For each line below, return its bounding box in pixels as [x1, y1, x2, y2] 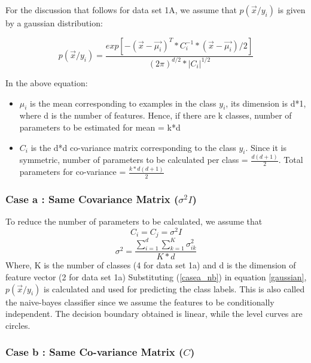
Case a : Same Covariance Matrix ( [5, 191, 179, 206]
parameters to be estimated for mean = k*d [19, 120, 181, 133]
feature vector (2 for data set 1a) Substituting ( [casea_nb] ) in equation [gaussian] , [5, 270, 307, 283]
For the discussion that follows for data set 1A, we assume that [5, 4, 237, 16]
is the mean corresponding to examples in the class [30, 96, 217, 109]
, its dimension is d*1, [225, 96, 306, 109]
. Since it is [245, 141, 286, 153]
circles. [5, 319, 31, 331]
